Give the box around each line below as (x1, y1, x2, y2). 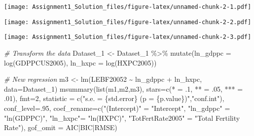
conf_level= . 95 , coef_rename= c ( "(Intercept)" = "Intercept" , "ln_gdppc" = (4, 102, 230, 113)
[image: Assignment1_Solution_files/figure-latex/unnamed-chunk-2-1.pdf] (4, 3, 252, 10)
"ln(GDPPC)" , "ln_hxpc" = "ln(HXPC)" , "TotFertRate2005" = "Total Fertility (4, 112, 240, 123)
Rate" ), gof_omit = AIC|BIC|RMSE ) (4, 122, 117, 133)
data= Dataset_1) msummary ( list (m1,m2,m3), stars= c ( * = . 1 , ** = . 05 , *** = (4, 83, 243, 94)
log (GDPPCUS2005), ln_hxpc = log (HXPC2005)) (4, 57, 157, 68)
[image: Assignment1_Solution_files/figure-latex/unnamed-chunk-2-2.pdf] (4, 18, 252, 26)
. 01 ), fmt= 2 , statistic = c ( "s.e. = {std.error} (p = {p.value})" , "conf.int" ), (4, 93, 224, 103)
